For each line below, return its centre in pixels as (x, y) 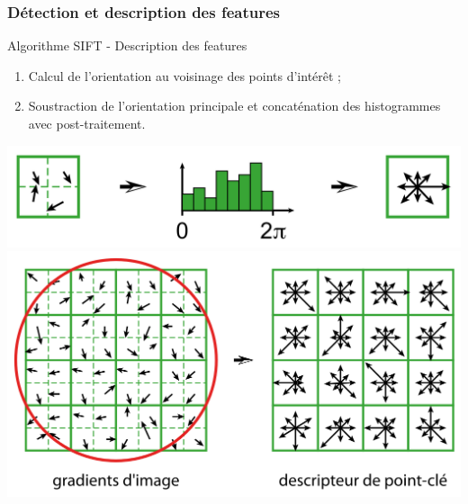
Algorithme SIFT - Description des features (127, 45)
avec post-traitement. (87, 123)
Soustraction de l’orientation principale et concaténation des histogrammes (234, 106)
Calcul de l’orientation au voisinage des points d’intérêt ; (185, 75)
